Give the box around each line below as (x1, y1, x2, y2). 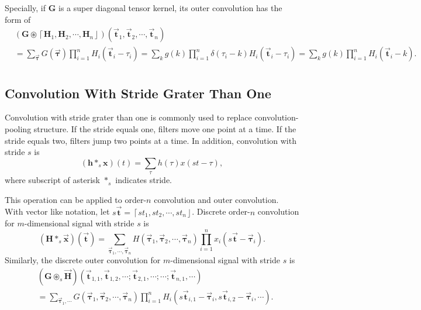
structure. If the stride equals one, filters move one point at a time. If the (33, 123, 296, 135)
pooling (5, 123, 32, 135)
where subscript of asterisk (5, 174, 100, 186)
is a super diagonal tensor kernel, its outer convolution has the (58, 2, 282, 13)
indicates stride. (115, 174, 172, 186)
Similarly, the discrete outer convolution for (5, 253, 161, 266)
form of (5, 13, 31, 25)
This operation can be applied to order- (5, 193, 147, 205)
